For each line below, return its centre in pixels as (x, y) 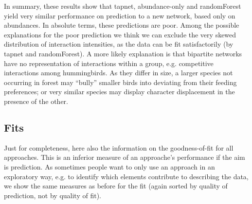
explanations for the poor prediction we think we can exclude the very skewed (120, 34)
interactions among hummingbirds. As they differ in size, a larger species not (118, 73)
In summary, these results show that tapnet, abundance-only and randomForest (123, 6)
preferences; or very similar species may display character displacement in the (119, 92)
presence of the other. (36, 101)
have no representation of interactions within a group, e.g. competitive (109, 63)
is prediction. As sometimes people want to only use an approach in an (109, 166)
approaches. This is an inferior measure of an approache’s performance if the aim (125, 157)
